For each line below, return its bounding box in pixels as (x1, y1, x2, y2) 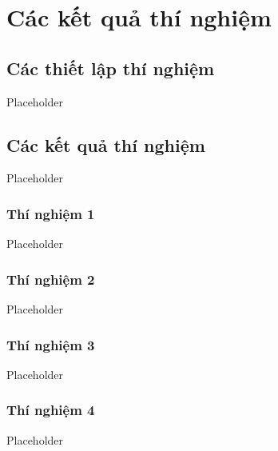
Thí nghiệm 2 (6, 269, 95, 289)
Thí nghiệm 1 (6, 203, 95, 223)
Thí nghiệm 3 (6, 334, 95, 354)
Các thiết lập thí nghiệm (6, 55, 215, 80)
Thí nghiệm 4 (6, 400, 95, 420)
